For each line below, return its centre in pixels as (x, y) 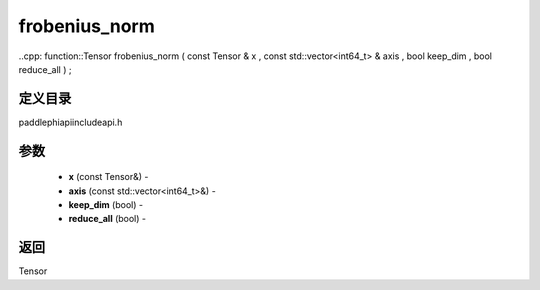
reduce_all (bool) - (107, 219)
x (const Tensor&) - (108, 177)
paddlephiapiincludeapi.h (70, 122)
